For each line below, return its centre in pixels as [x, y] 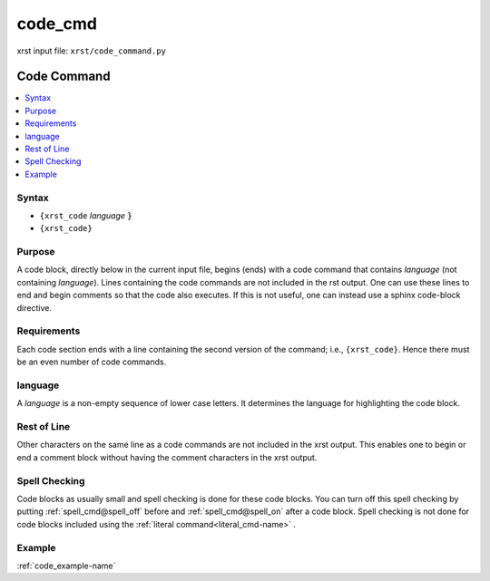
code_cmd [57, 24]
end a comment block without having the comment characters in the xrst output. [167, 457]
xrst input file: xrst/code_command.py [92, 51]
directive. [34, 307]
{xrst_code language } [86, 215]
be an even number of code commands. [92, 362]
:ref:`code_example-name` [66, 566]
